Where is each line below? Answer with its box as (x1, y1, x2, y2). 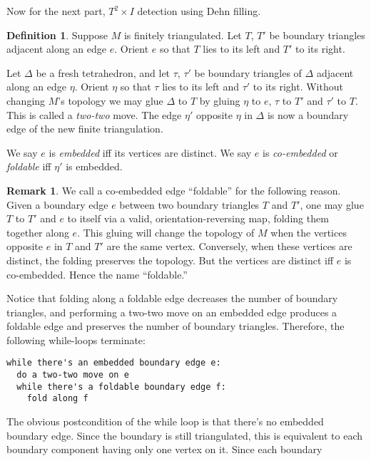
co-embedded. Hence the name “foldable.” (6, 266, 188, 281)
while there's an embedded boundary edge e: (6, 358, 221, 368)
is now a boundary (267, 107, 349, 122)
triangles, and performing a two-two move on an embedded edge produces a (6, 304, 337, 319)
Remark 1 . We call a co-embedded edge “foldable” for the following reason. (6, 182, 341, 197)
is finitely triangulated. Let (123, 27, 242, 42)
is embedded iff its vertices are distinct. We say (49, 145, 252, 160)
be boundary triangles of (194, 65, 302, 80)
